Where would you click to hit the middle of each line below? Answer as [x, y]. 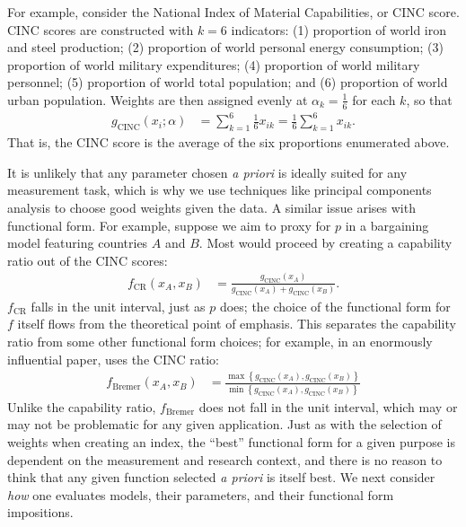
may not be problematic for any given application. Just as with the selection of [224, 424]
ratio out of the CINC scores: [88, 260]
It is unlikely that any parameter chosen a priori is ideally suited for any [207, 172]
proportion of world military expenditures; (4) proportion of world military [214, 64]
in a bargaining [387, 225]
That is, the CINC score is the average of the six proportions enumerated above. [229, 142]
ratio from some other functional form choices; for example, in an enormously [220, 341]
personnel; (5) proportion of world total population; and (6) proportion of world [228, 82]
